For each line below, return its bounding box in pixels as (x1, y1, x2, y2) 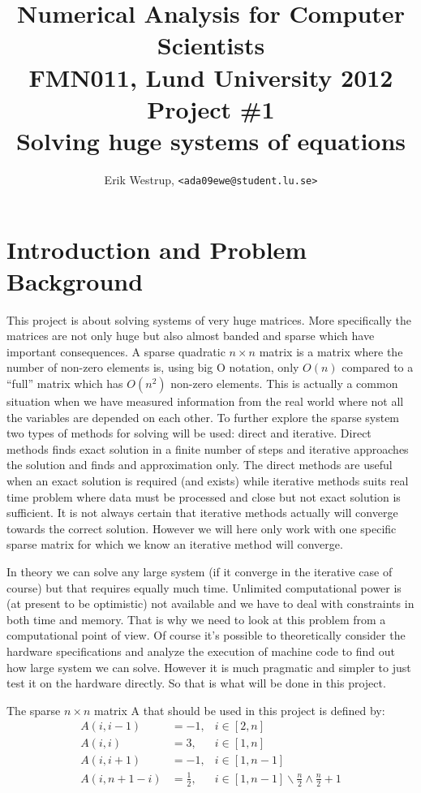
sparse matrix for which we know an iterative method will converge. (6, 536, 343, 553)
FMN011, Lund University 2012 (28, 60, 393, 93)
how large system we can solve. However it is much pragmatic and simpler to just (6, 658, 411, 675)
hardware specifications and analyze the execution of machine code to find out (6, 642, 395, 659)
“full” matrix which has (6, 375, 123, 392)
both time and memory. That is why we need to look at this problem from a (6, 610, 386, 627)
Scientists (157, 28, 265, 62)
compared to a (342, 359, 414, 376)
